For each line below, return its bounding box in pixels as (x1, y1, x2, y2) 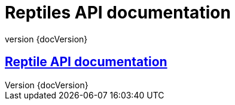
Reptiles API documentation (5, 2, 231, 23)
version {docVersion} (5, 33, 88, 44)
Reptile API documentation (5, 54, 167, 70)
